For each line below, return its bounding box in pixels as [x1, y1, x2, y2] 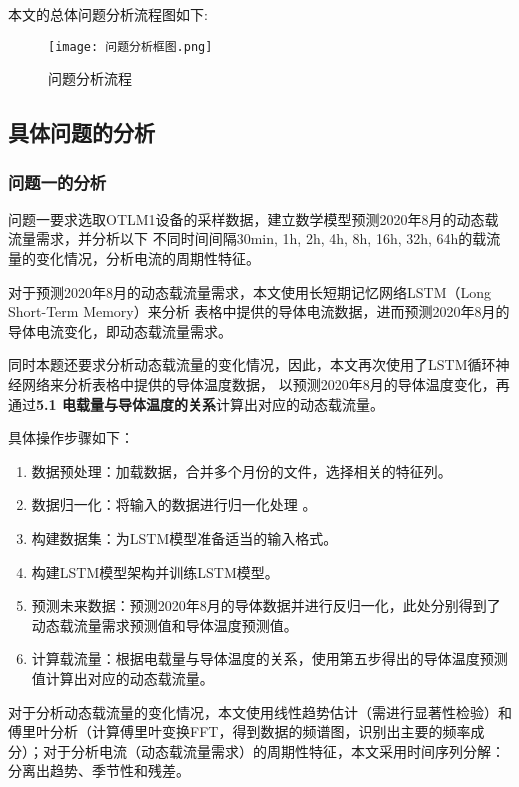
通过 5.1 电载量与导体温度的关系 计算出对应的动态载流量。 [8, 393, 384, 414]
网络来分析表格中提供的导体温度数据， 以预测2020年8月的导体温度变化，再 [21, 374, 510, 394]
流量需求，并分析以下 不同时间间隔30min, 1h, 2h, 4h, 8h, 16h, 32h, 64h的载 [8, 228, 487, 249]
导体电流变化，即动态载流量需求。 [8, 320, 232, 341]
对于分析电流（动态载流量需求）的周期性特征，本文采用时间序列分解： [42, 740, 505, 761]
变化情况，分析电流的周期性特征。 [35, 248, 260, 269]
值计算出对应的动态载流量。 [31, 667, 214, 688]
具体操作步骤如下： [8, 427, 134, 448]
